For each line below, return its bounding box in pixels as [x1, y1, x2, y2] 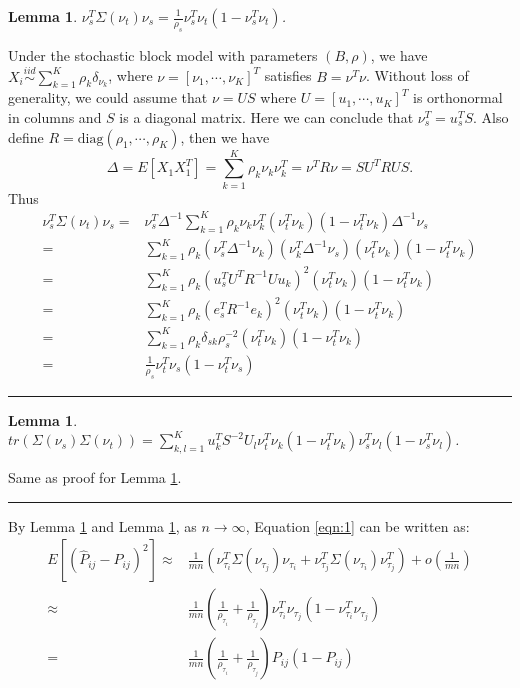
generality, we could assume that [8, 87, 208, 108]
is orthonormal [413, 87, 503, 108]
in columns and [8, 106, 102, 127]
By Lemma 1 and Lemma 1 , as [8, 515, 197, 536]
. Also [472, 106, 509, 127]
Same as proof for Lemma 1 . [8, 467, 182, 488]
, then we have [180, 126, 270, 147]
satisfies [264, 65, 312, 86]
